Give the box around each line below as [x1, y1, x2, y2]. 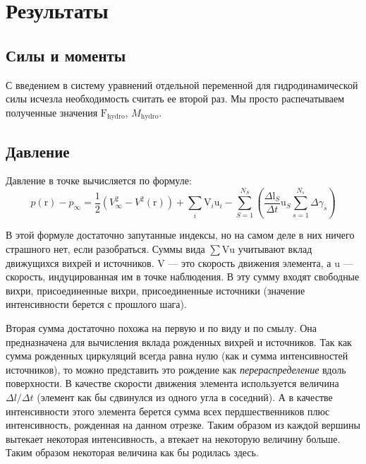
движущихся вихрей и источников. [6, 255, 154, 270]
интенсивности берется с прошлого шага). [6, 297, 187, 311]
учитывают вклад [238, 242, 312, 256]
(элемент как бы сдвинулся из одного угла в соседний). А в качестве [37, 390, 333, 405]
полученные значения [6, 105, 98, 119]
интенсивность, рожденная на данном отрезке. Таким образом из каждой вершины [6, 417, 361, 432]
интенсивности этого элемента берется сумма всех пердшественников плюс [6, 403, 330, 418]
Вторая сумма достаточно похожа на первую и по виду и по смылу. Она [6, 321, 317, 335]
